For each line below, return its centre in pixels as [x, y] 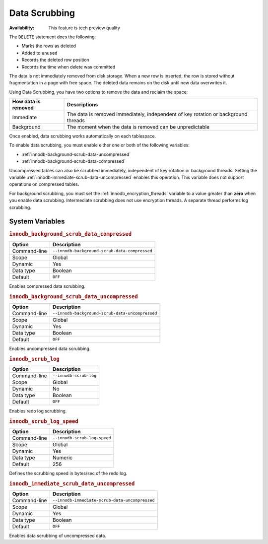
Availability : [22, 28]
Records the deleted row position [55, 60]
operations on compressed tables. [44, 184]
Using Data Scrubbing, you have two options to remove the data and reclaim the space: [99, 92]
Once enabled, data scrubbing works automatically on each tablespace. [83, 136]
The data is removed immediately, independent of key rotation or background [157, 114]
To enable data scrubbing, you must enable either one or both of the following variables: [99, 145]
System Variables [37, 222]
